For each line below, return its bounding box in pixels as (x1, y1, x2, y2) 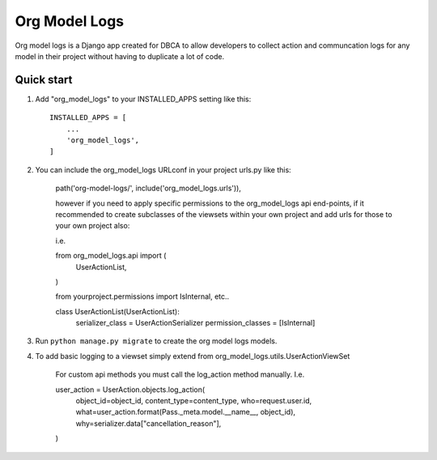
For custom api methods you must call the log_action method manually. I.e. (55, 369, 305, 380)
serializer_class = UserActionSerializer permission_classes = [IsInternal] (75, 318, 316, 328)
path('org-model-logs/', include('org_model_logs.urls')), (55, 183, 242, 194)
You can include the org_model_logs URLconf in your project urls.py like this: (35, 164, 291, 174)
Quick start (15, 73, 73, 87)
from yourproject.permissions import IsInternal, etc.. (55, 292, 230, 301)
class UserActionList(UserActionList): (55, 306, 180, 316)
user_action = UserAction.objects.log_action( (55, 385, 206, 394)
